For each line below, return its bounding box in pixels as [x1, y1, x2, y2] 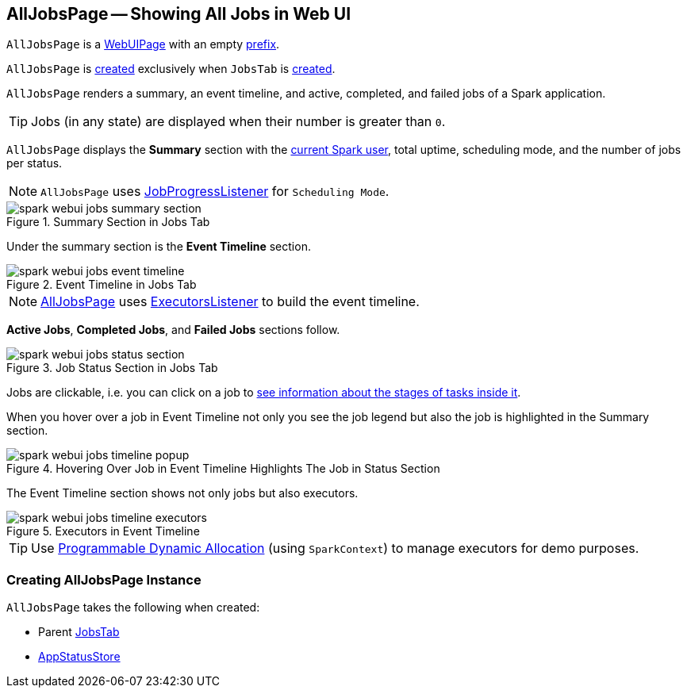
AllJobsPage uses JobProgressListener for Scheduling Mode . [40, 183, 390, 200]
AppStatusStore [38, 650, 121, 664]
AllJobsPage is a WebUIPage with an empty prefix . [6, 37, 280, 52]
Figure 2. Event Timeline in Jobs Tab [6, 278, 197, 292]
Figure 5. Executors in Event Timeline [6, 524, 200, 539]
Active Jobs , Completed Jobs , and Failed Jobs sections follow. [6, 323, 340, 337]
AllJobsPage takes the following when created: [6, 600, 260, 615]
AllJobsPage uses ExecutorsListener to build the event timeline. [40, 293, 420, 310]
